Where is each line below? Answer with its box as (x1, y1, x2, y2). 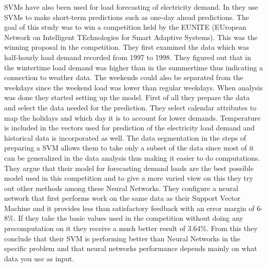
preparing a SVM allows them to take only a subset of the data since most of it (4, 142, 254, 153)
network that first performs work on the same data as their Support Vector (4, 193, 241, 203)
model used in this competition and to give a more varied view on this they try (4, 173, 253, 183)
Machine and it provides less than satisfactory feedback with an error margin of (4, 202, 255, 213)
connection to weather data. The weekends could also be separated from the (4, 72, 243, 83)
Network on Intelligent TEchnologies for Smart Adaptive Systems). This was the (4, 31, 258, 42)
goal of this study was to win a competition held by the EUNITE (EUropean (4, 22, 246, 32)
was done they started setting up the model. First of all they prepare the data (4, 92, 250, 103)
